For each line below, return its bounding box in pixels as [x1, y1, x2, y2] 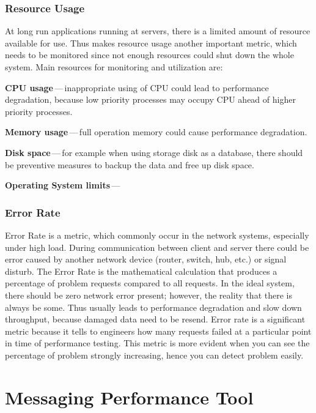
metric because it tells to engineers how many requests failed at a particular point [5, 324, 312, 337]
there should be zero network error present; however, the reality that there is [5, 288, 292, 301]
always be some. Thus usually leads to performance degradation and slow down [5, 300, 302, 313]
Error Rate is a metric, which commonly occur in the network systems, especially [5, 228, 309, 241]
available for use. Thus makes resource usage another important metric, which [5, 36, 297, 49]
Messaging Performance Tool [5, 384, 254, 409]
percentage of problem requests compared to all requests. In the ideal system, [5, 277, 295, 289]
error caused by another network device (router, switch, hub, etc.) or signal [5, 253, 287, 266]
